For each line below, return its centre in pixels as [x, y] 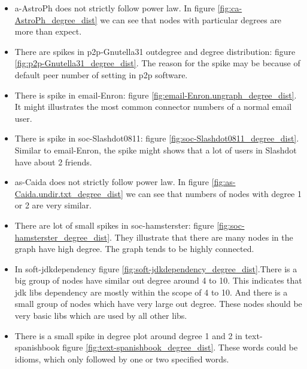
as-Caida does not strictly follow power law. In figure [112, 182]
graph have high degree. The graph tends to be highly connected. [134, 249]
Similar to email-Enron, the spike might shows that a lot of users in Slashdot [156, 150]
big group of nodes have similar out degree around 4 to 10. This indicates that [158, 280]
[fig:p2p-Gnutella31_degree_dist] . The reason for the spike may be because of [157, 63]
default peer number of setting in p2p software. [101, 74]
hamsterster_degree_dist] [62, 237]
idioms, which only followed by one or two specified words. [122, 359]
